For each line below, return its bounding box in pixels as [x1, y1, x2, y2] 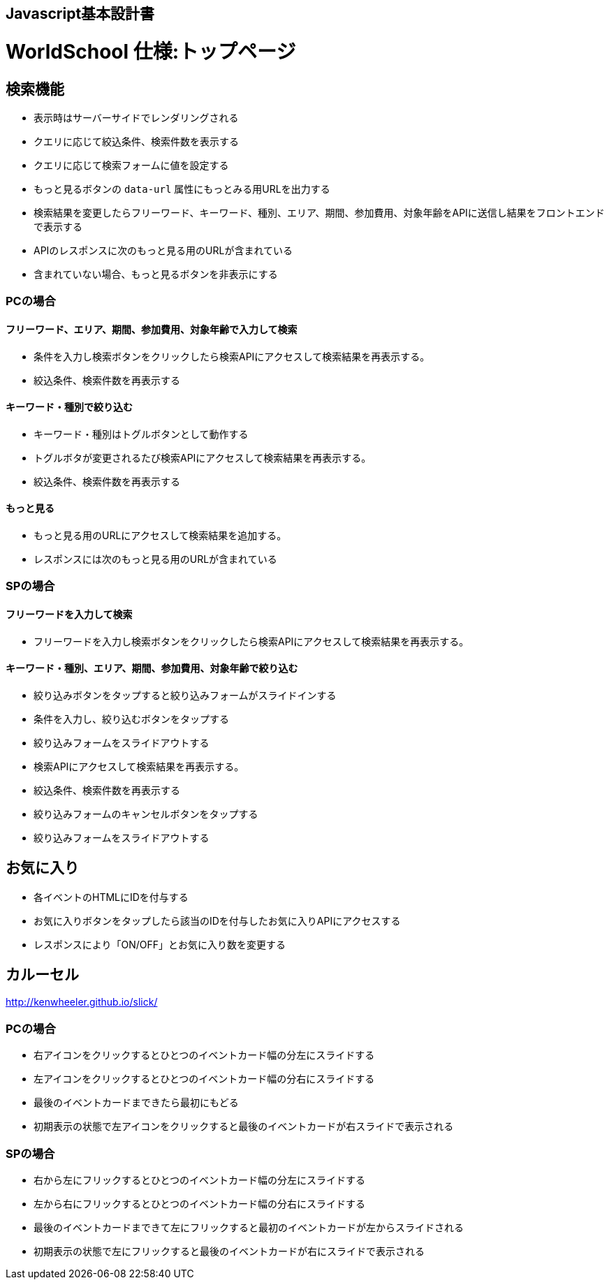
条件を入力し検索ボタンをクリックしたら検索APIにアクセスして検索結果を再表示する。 [34, 350, 430, 362]
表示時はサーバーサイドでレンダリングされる [34, 111, 239, 124]
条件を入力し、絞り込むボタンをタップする [34, 712, 229, 725]
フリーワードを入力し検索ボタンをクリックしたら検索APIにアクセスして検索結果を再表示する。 [34, 635, 469, 647]
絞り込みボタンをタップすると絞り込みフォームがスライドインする [34, 689, 337, 701]
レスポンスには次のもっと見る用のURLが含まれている [34, 552, 277, 565]
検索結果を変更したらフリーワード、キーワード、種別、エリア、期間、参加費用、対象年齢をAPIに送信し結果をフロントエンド [34, 206, 605, 219]
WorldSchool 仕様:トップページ [6, 39, 296, 64]
